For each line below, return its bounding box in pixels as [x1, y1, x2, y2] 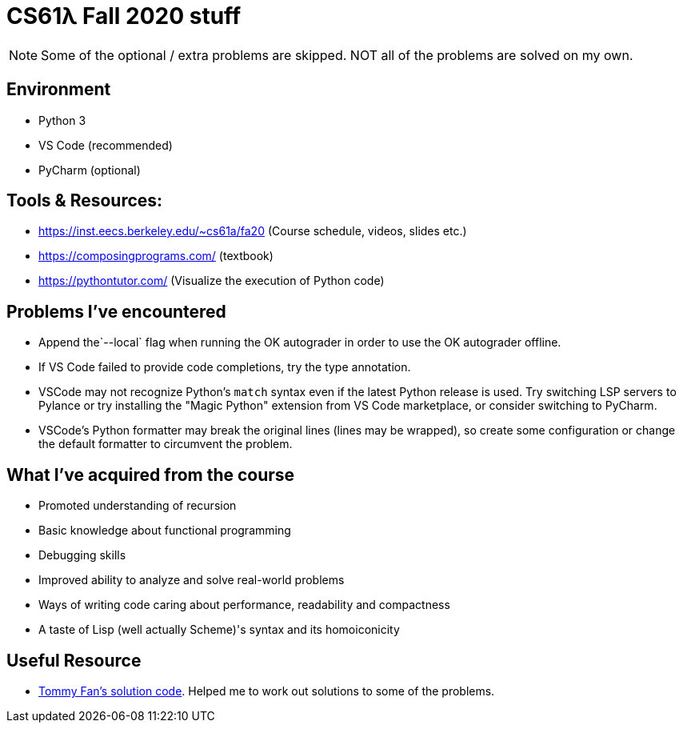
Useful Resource [6, 650, 142, 671]
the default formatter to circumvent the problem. [38, 437, 293, 451]
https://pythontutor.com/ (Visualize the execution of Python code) [38, 274, 385, 288]
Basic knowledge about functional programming [38, 523, 291, 538]
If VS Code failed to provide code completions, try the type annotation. [38, 360, 411, 375]
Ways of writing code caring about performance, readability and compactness [38, 598, 450, 612]
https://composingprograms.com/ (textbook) [38, 249, 274, 263]
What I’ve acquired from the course [6, 464, 295, 485]
